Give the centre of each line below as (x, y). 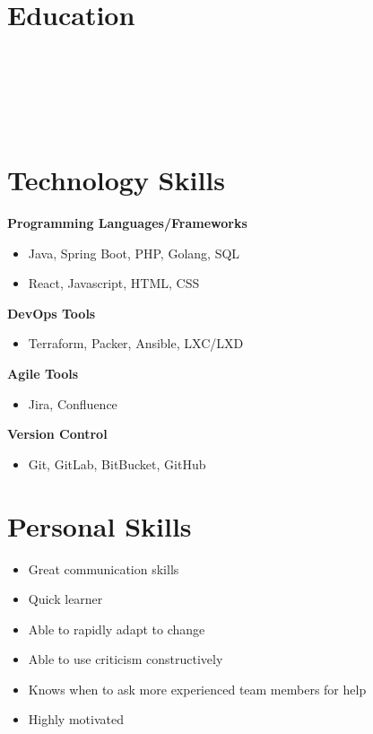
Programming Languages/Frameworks (127, 223)
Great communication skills (104, 568)
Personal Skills (100, 525)
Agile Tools (43, 373)
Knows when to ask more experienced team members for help (197, 689)
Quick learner (65, 599)
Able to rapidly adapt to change (117, 629)
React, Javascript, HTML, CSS (114, 283)
